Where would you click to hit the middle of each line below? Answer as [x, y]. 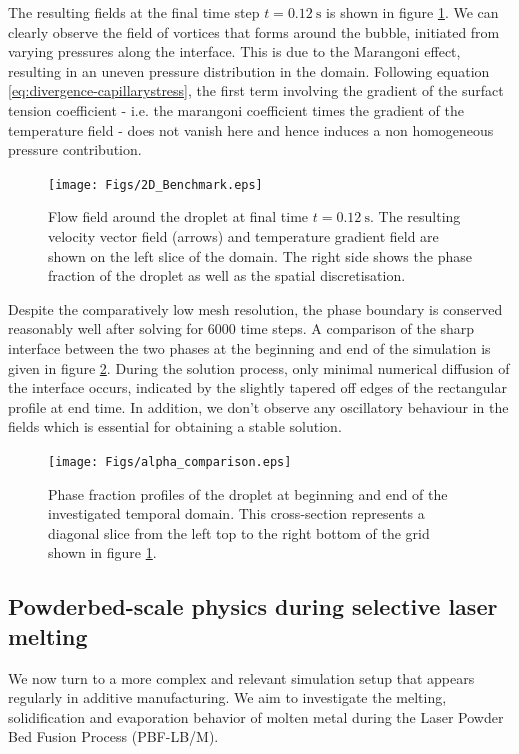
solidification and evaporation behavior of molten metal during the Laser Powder [256, 716]
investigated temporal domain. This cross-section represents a [236, 513]
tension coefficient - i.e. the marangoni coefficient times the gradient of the [236, 109]
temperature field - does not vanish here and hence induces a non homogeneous [251, 129]
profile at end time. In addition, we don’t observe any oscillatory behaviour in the [258, 406]
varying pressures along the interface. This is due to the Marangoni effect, [234, 51]
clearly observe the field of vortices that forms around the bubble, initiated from [254, 31]
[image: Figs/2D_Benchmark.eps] [155, 184]
